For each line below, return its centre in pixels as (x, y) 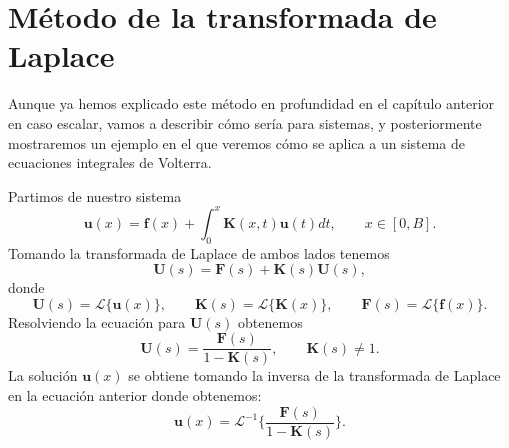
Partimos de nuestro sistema (95, 195)
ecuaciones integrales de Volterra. (110, 162)
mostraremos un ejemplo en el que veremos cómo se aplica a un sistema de (237, 142)
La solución (43, 375)
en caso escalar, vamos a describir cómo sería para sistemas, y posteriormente (245, 122)
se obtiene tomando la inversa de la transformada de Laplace (314, 375)
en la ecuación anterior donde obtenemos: (135, 395)
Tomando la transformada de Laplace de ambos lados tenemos (199, 252)
